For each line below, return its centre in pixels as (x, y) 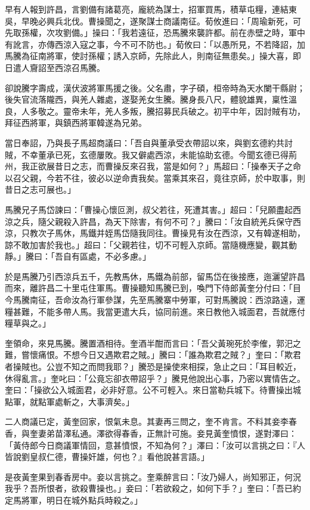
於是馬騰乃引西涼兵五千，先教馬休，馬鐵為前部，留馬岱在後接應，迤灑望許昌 (155, 276)
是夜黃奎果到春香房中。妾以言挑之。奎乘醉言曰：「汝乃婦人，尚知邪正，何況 (153, 476)
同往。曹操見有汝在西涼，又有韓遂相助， (226, 233)
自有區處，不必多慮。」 (107, 256)
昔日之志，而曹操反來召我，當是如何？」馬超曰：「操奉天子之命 (178, 166)
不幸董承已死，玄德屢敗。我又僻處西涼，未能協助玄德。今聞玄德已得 (155, 154)
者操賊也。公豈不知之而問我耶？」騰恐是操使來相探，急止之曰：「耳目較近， (153, 367)
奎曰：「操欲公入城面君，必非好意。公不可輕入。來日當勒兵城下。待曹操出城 (153, 390)
